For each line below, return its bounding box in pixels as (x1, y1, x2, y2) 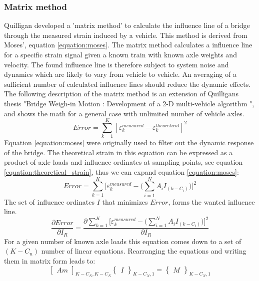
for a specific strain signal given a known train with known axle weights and (4, 49, 237, 59)
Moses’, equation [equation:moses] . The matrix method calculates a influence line (4, 39, 252, 50)
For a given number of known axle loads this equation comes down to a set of (4, 236, 241, 246)
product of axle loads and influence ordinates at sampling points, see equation (4, 157, 243, 167)
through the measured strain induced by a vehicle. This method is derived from (4, 29, 247, 40)
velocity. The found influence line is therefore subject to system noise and (4, 59, 229, 69)
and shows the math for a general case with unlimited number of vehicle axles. (4, 108, 244, 118)
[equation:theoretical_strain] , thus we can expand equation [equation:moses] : (4, 167, 239, 177)
